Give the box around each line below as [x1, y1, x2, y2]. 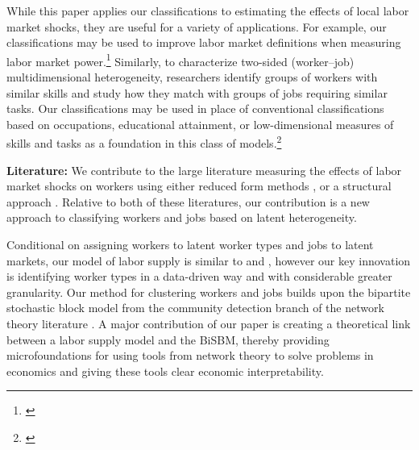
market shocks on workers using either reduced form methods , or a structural [6, 177, 392, 194]
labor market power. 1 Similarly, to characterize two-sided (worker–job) [6, 50, 355, 69]
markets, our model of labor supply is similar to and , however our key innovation [6, 252, 411, 269]
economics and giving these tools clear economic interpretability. [6, 362, 324, 379]
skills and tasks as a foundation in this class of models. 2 [6, 132, 282, 152]
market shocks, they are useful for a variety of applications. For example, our [6, 18, 387, 35]
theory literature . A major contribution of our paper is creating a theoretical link [6, 315, 411, 331]
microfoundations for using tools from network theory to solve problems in [6, 347, 374, 364]
